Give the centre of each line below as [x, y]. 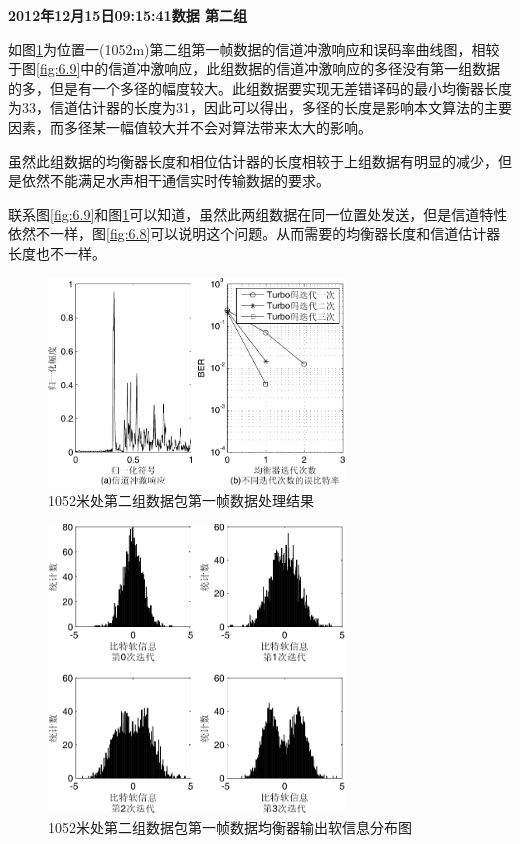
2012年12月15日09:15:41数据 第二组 [127, 15]
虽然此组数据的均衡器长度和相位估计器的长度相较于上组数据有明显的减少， [253, 160]
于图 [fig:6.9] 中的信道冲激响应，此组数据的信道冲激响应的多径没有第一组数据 [254, 68]
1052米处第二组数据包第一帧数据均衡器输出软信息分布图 [230, 826]
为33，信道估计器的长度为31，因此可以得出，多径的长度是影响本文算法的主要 [260, 107]
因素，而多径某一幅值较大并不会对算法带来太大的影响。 [190, 126]
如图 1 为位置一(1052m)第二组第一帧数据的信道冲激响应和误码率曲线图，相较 [254, 48]
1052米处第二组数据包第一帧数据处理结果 [181, 499]
